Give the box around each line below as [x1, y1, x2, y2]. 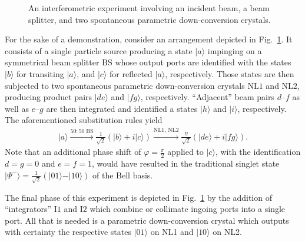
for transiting [16, 67, 64, 79]
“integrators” [5, 203, 52, 215]
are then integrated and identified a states [46, 102, 198, 114]
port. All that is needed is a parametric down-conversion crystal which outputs [5, 214, 289, 226]
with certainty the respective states [5, 226, 131, 238]
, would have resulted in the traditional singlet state [91, 157, 280, 170]
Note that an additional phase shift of [5, 145, 141, 158]
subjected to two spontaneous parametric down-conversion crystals [5, 79, 245, 91]
